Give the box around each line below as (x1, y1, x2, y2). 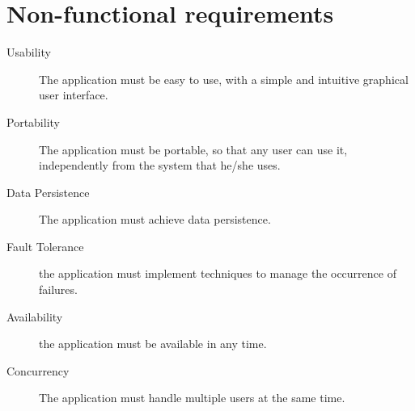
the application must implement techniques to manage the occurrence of (39, 265, 396, 282)
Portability (6, 113, 60, 130)
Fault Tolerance (6, 237, 84, 254)
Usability (6, 44, 51, 61)
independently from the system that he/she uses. (39, 157, 281, 174)
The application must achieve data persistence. (39, 211, 271, 228)
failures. (39, 281, 78, 298)
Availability (6, 308, 63, 325)
